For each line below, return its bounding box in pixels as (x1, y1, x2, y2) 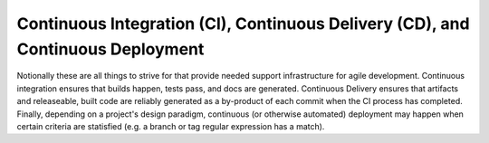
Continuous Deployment (16, 39, 205, 59)
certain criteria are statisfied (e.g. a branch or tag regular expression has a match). (16, 120, 325, 131)
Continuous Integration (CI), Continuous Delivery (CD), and (16, 14, 470, 33)
